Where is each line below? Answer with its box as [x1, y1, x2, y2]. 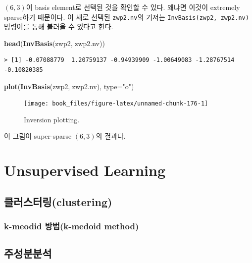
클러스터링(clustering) [4, 194, 112, 209]
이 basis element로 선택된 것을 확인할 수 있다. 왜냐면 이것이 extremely [26, 2, 240, 12]
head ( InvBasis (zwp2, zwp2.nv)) [4, 38, 105, 48]
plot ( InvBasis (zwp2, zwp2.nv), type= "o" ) [4, 81, 134, 91]
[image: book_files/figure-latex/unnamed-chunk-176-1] [24, 100, 208, 107]
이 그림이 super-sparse [4, 131, 72, 141]
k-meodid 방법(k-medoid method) [4, 220, 139, 232]
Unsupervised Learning [4, 160, 165, 180]
